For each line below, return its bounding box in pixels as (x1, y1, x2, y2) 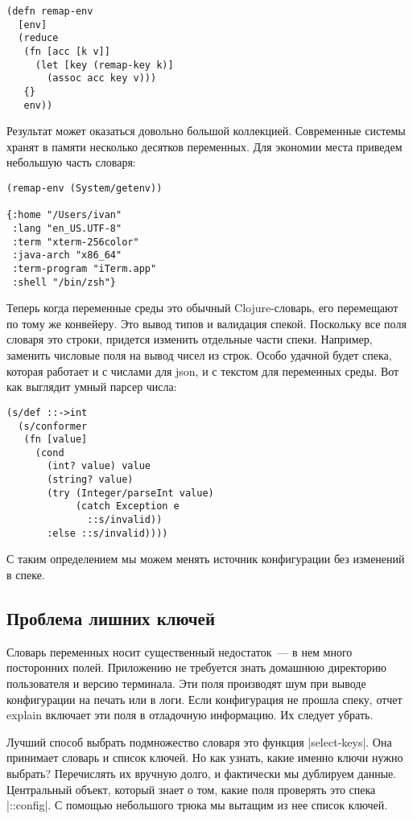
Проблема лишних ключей (6, 605, 216, 630)
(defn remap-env (6, 6, 93, 17)
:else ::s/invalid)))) (47, 527, 168, 539)
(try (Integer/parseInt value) (47, 487, 214, 499)
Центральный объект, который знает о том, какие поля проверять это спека (6, 780, 376, 797)
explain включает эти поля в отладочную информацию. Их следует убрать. (6, 706, 374, 723)
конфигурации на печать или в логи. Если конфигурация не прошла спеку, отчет (6, 690, 403, 707)
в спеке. (6, 566, 45, 582)
